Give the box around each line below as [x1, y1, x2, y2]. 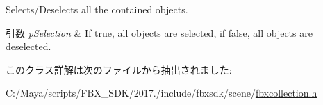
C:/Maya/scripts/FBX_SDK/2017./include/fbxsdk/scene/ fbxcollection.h [6, 86, 317, 100]
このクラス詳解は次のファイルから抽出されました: [6, 62, 232, 76]
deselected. [6, 39, 51, 54]
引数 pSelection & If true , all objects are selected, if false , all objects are [6, 25, 313, 40]
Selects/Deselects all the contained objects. [6, 2, 188, 16]
